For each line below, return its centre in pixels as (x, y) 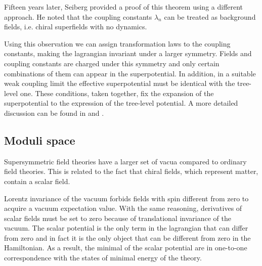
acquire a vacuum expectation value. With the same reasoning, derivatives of (123, 208)
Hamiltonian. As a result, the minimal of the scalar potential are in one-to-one (126, 248)
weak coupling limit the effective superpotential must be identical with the (120, 83)
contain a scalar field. (37, 181)
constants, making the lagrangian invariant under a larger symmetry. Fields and (128, 53)
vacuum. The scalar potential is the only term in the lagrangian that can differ (126, 228)
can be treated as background (210, 16)
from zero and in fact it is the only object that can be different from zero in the (127, 237)
